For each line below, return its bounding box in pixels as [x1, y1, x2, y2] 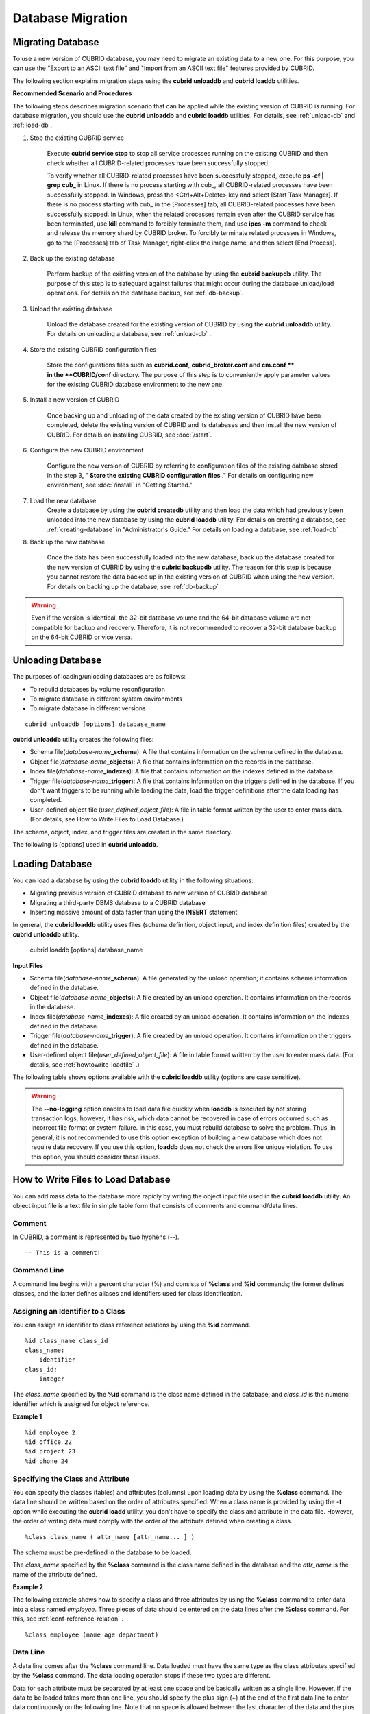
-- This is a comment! [25, 1248, 101, 1257]
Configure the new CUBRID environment [29, 446, 144, 454]
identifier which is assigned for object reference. [12, 1399, 150, 1408]
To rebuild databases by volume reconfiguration [29, 685, 166, 693]
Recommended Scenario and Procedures [12, 89, 132, 97]
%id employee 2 [25, 1428, 76, 1436]
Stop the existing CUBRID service [29, 134, 125, 142]
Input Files [12, 961, 44, 969]
